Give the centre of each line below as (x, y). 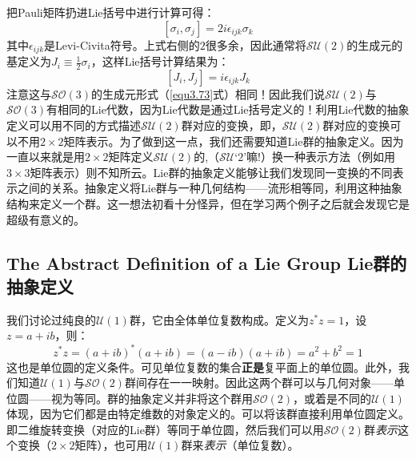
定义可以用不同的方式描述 (74, 125)
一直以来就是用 (46, 157)
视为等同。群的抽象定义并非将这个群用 (152, 398)
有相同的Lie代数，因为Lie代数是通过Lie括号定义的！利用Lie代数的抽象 (228, 109)
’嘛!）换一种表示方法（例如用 (319, 157)
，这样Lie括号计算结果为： (160, 61)
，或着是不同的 (332, 398)
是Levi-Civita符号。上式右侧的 (122, 44)
